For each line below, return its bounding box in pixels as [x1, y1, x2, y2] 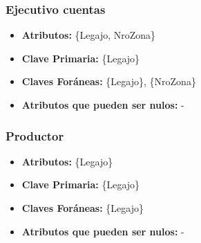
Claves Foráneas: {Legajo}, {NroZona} [21, 74, 196, 89]
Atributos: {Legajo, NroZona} [21, 28, 156, 42]
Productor [6, 127, 64, 144]
